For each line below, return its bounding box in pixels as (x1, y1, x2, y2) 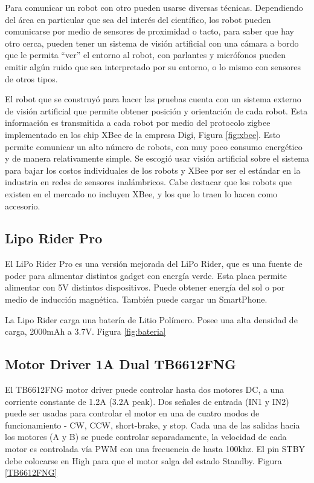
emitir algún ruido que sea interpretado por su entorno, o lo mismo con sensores (5, 60, 301, 73)
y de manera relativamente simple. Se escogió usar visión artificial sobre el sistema (5, 152, 309, 165)
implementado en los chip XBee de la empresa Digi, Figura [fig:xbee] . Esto (5, 128, 281, 140)
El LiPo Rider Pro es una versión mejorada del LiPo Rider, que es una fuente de (5, 257, 303, 270)
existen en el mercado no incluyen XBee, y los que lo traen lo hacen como (5, 187, 278, 200)
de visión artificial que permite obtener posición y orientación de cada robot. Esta (5, 104, 308, 117)
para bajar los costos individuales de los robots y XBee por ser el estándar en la (5, 163, 301, 176)
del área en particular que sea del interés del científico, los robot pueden (5, 13, 271, 25)
